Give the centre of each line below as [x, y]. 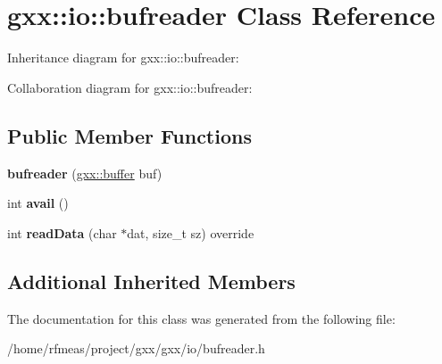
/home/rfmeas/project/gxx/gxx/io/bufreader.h [136, 348]
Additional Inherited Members [151, 281]
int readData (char [62, 232]
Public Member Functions [129, 135]
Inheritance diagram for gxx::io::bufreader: [123, 58]
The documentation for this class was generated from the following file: [201, 318]
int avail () [38, 203]
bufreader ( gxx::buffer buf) [85, 173]
